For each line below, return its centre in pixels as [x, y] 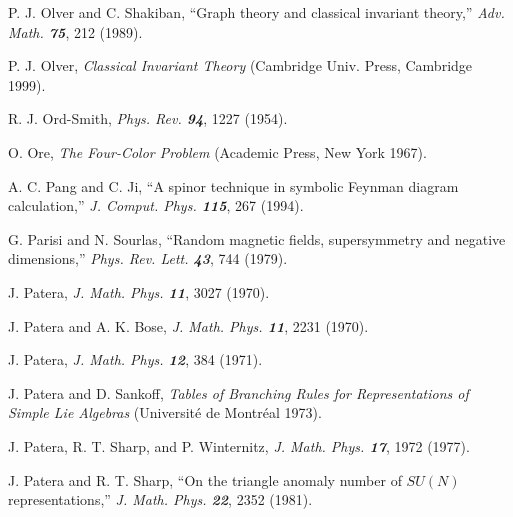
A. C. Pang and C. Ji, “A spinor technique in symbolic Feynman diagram [233, 185]
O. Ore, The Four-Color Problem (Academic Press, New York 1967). [217, 151]
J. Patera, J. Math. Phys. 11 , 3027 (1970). [139, 291]
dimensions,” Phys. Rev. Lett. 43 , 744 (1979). [148, 258]
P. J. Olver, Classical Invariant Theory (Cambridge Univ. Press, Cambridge [240, 65]
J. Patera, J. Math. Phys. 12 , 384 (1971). [135, 359]
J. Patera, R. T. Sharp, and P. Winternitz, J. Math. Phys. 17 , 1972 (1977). [239, 445]
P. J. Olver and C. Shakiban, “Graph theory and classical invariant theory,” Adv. [256, 12]
